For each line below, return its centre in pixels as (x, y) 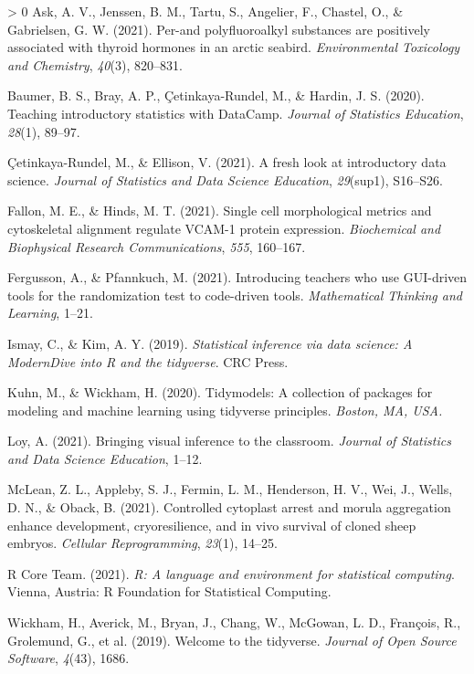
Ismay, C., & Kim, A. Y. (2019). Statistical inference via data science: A (210, 343)
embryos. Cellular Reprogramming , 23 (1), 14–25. (142, 543)
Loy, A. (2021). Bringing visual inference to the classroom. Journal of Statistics (229, 441)
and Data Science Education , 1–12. (105, 458)
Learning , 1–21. (50, 313)
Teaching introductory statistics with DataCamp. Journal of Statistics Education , (236, 113)
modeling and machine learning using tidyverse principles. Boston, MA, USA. (225, 410)
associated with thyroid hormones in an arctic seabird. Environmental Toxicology (234, 47)
